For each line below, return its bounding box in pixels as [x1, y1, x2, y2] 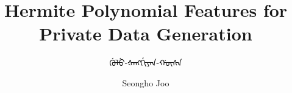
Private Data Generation [39, 21, 252, 46]
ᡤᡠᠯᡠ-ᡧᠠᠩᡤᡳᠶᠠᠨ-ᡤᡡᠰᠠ [109, 56, 182, 69]
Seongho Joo [122, 76, 169, 89]
